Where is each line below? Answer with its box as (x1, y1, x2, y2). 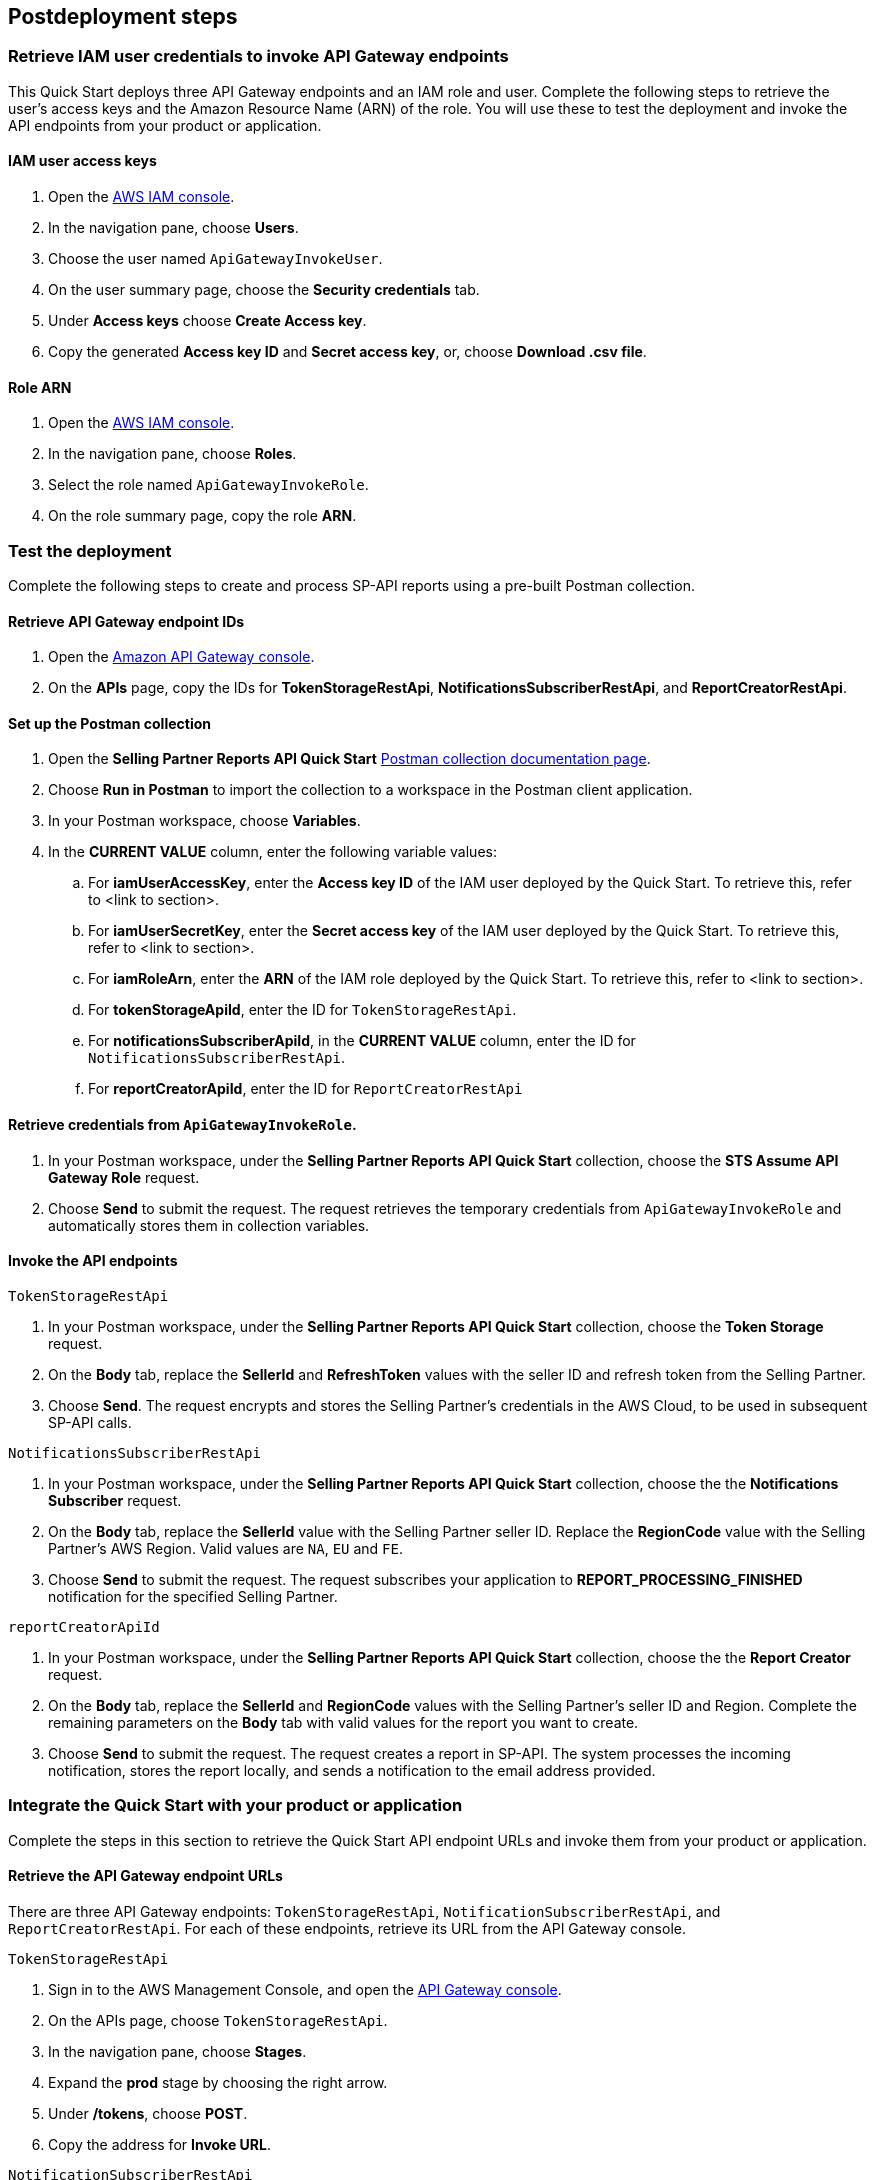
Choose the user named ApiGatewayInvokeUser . (48, 250, 383, 268)
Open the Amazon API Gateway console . (48, 648, 315, 666)
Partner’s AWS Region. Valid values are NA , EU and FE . (48, 1539, 403, 1557)
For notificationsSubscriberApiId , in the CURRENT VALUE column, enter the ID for (88, 1032, 636, 1050)
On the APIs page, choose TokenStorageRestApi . (48, 2011, 388, 2029)
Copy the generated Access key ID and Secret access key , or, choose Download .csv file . (48, 343, 647, 361)
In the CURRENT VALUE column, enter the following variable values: (48, 843, 497, 861)
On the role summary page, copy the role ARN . (48, 507, 357, 525)
